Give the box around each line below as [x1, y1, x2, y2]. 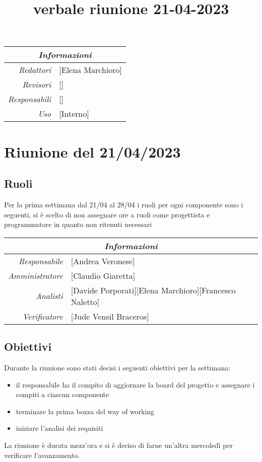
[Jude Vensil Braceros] [71, 310, 149, 322]
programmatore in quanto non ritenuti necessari [4, 219, 152, 229]
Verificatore [22, 310, 63, 322]
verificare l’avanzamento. [4, 449, 80, 460]
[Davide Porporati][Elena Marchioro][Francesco [71, 284, 236, 296]
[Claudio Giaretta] [71, 269, 136, 281]
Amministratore [8, 269, 63, 281]
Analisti [35, 290, 63, 302]
